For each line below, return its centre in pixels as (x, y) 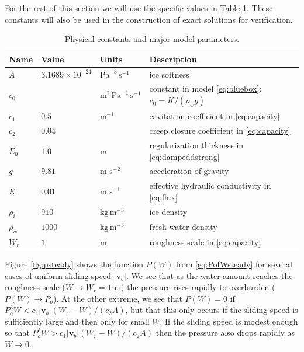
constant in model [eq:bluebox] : (205, 88)
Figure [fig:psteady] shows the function (74, 264)
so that (17, 332)
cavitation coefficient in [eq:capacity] (215, 116)
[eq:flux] (163, 196)
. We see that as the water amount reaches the (209, 275)
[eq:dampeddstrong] (184, 156)
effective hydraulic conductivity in (210, 185)
